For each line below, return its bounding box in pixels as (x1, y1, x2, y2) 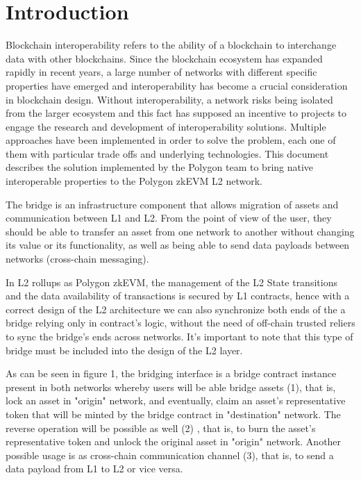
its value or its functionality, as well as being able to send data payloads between (6, 238, 350, 252)
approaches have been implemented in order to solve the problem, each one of (6, 133, 336, 147)
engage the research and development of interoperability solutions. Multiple (6, 119, 326, 133)
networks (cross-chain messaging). (6, 251, 149, 266)
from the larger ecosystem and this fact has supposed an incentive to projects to (6, 106, 347, 120)
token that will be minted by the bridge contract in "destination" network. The (6, 406, 341, 421)
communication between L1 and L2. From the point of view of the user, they (6, 210, 332, 225)
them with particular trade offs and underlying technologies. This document (6, 146, 329, 160)
